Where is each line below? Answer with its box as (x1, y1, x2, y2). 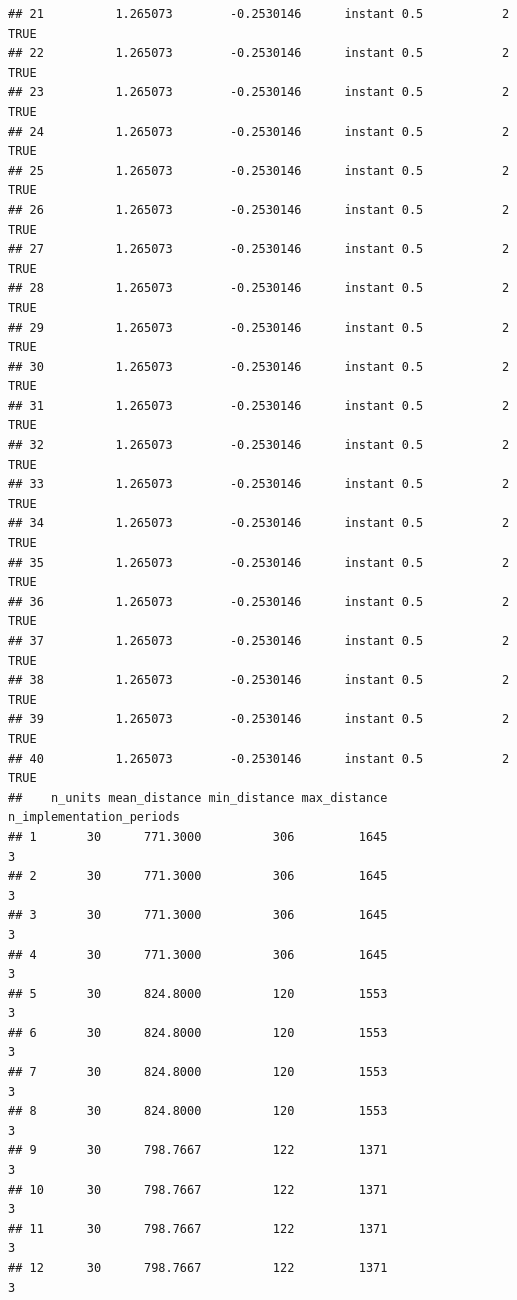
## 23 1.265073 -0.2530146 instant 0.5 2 (8, 85, 510, 100)
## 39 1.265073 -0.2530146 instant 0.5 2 (8, 712, 510, 727)
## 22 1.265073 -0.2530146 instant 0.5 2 (8, 46, 510, 61)
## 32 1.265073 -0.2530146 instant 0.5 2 (8, 438, 510, 453)
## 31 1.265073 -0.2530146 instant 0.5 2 (8, 398, 510, 413)
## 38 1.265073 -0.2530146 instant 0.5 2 (8, 673, 510, 688)
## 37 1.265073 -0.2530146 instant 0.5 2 (8, 634, 510, 648)
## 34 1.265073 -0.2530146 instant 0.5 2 (8, 516, 510, 531)
